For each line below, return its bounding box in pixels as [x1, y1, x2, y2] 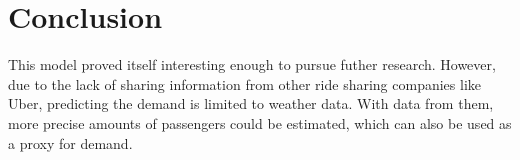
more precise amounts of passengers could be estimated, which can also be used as [8, 112, 512, 133]
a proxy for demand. [8, 132, 133, 153]
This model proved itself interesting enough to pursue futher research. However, [8, 54, 496, 75]
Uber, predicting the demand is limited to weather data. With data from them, [8, 93, 494, 114]
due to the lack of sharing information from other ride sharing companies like [8, 73, 481, 94]
